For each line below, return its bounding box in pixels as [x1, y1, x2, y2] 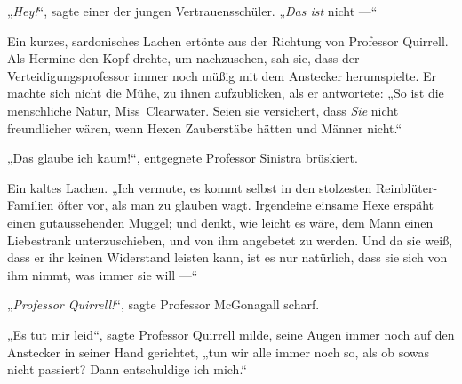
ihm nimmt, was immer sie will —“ [7, 265, 198, 284]
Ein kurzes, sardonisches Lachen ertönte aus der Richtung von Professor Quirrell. [7, 31, 449, 50]
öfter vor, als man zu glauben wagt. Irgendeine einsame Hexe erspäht [57, 196, 434, 214]
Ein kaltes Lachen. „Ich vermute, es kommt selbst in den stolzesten [7, 178, 372, 196]
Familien [7, 196, 54, 214]
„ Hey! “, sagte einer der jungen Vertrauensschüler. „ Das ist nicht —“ [7, 2, 378, 20]
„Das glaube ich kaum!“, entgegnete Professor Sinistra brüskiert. [7, 148, 358, 167]
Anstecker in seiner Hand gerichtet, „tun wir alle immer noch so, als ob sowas [7, 342, 430, 361]
